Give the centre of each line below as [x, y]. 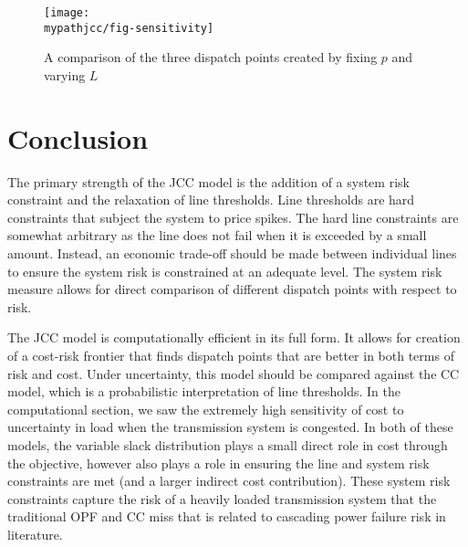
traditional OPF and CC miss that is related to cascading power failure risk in [227, 516]
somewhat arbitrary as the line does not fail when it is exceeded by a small [217, 235]
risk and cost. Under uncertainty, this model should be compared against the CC [234, 373]
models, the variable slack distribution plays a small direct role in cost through [228, 444]
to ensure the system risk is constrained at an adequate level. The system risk [225, 271]
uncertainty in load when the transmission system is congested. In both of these [230, 427]
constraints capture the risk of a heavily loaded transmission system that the [222, 498]
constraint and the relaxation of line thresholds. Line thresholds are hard [211, 200]
